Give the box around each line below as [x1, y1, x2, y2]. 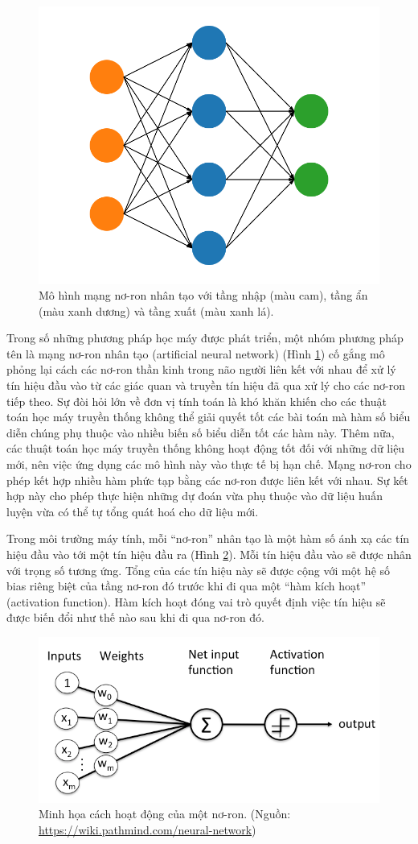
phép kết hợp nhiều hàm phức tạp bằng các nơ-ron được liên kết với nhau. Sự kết [6, 471, 408, 488]
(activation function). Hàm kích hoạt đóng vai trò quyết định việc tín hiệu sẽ [6, 593, 386, 610]
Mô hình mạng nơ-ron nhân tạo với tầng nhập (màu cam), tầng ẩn [39, 287, 368, 304]
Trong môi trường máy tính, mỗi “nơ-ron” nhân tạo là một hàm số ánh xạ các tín [6, 530, 410, 547]
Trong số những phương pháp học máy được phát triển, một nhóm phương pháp [6, 329, 404, 346]
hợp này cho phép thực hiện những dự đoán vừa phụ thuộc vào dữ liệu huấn [6, 487, 383, 504]
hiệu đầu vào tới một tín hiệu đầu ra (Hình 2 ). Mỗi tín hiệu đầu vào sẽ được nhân [6, 546, 412, 562]
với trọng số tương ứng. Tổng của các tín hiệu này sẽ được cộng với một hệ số [6, 561, 391, 578]
